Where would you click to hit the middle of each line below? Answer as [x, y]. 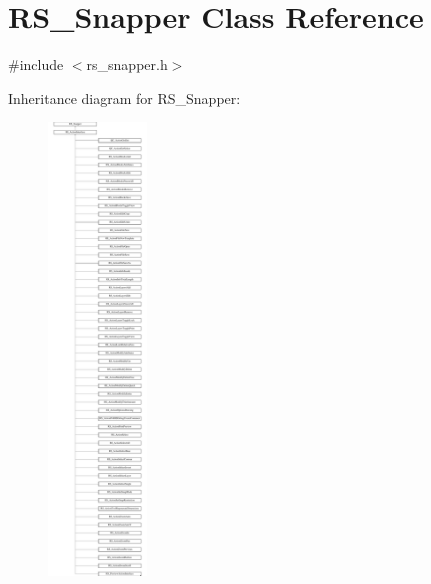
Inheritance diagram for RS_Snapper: [124, 97]
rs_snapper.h [127, 64]
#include [36, 64]
